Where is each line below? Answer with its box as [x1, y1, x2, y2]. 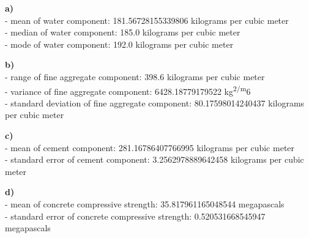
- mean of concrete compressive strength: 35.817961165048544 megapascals [5, 197, 285, 210]
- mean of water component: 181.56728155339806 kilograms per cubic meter [5, 13, 289, 26]
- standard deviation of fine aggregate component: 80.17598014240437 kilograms [5, 96, 305, 109]
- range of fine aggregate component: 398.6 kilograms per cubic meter [5, 70, 265, 83]
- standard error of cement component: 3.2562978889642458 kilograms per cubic [5, 153, 304, 166]
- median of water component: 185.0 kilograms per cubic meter [5, 26, 240, 39]
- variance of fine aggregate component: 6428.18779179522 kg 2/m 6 [5, 83, 251, 97]
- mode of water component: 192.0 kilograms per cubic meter [5, 37, 234, 50]
